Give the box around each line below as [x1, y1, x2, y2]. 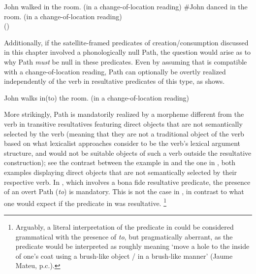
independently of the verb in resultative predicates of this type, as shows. [4, 76, 225, 86]
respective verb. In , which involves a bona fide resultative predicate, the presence [4, 176, 251, 187]
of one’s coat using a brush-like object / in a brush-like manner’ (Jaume [15, 250, 233, 261]
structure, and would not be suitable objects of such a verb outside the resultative [4, 147, 252, 158]
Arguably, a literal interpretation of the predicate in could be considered [15, 221, 234, 232]
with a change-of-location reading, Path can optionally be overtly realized [4, 66, 226, 76]
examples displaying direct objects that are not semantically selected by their [4, 167, 237, 177]
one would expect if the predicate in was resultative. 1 [4, 196, 166, 208]
